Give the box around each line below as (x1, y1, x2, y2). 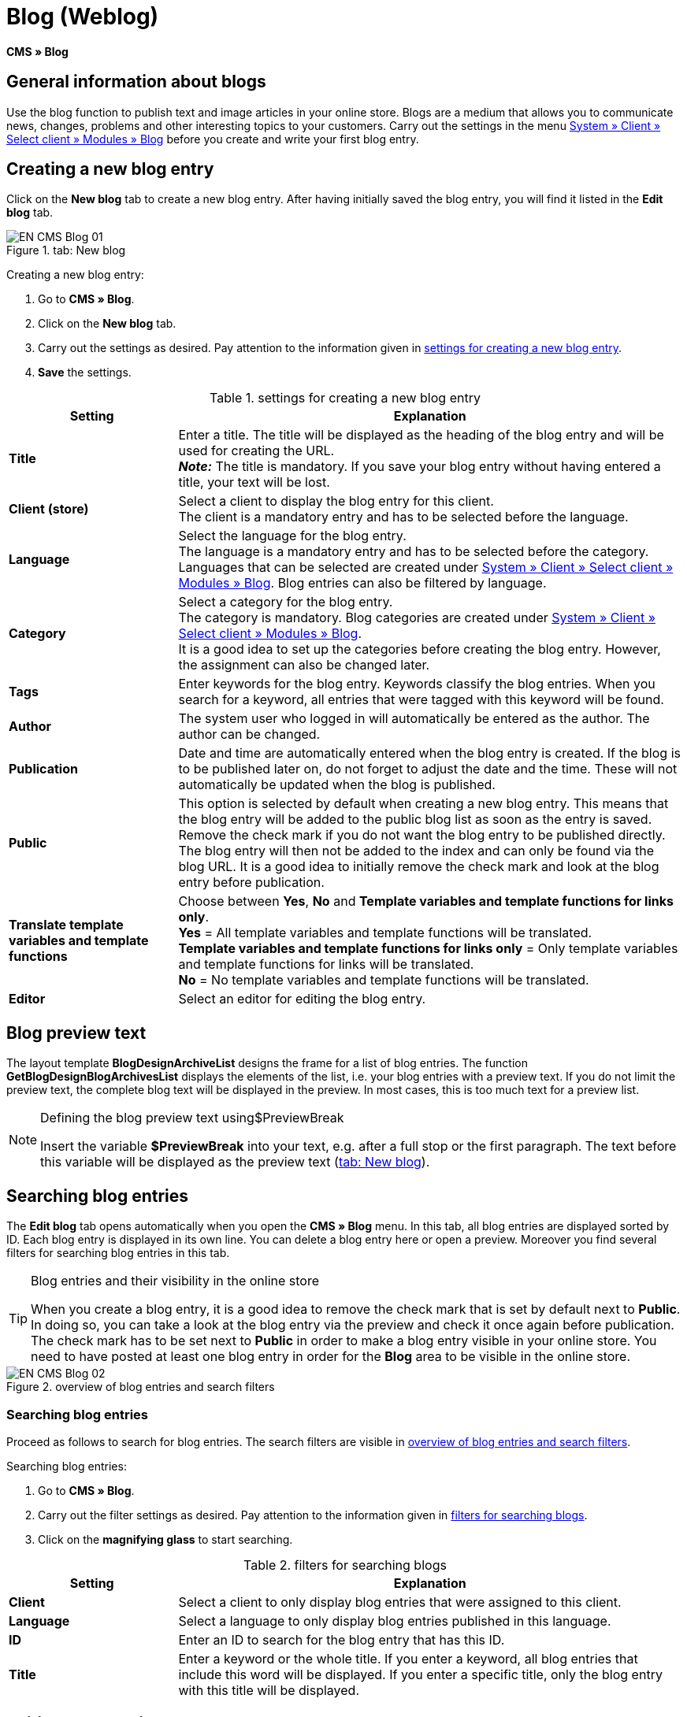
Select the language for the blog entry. (178, 528, 407, 544)
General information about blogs (6, 72, 266, 92)
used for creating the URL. (178, 443, 335, 459)
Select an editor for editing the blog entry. (178, 991, 426, 1007)
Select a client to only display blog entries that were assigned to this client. (178, 1593, 622, 1610)
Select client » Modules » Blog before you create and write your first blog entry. (6, 132, 419, 146)
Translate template (9, 917, 124, 933)
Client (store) (9, 501, 89, 517)
